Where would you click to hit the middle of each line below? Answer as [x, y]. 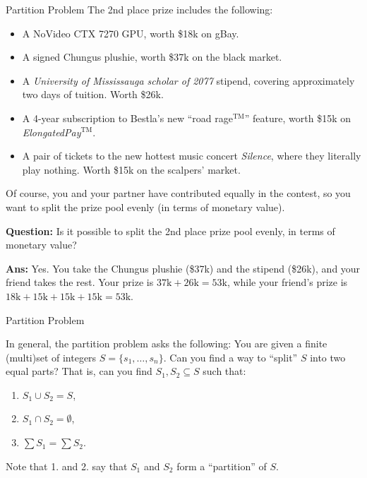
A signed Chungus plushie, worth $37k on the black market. [152, 57]
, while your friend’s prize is [287, 282]
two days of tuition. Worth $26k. [93, 94]
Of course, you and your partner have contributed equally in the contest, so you [178, 193]
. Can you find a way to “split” [230, 357]
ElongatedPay [52, 132]
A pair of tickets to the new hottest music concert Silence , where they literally [192, 156]
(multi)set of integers [51, 357]
